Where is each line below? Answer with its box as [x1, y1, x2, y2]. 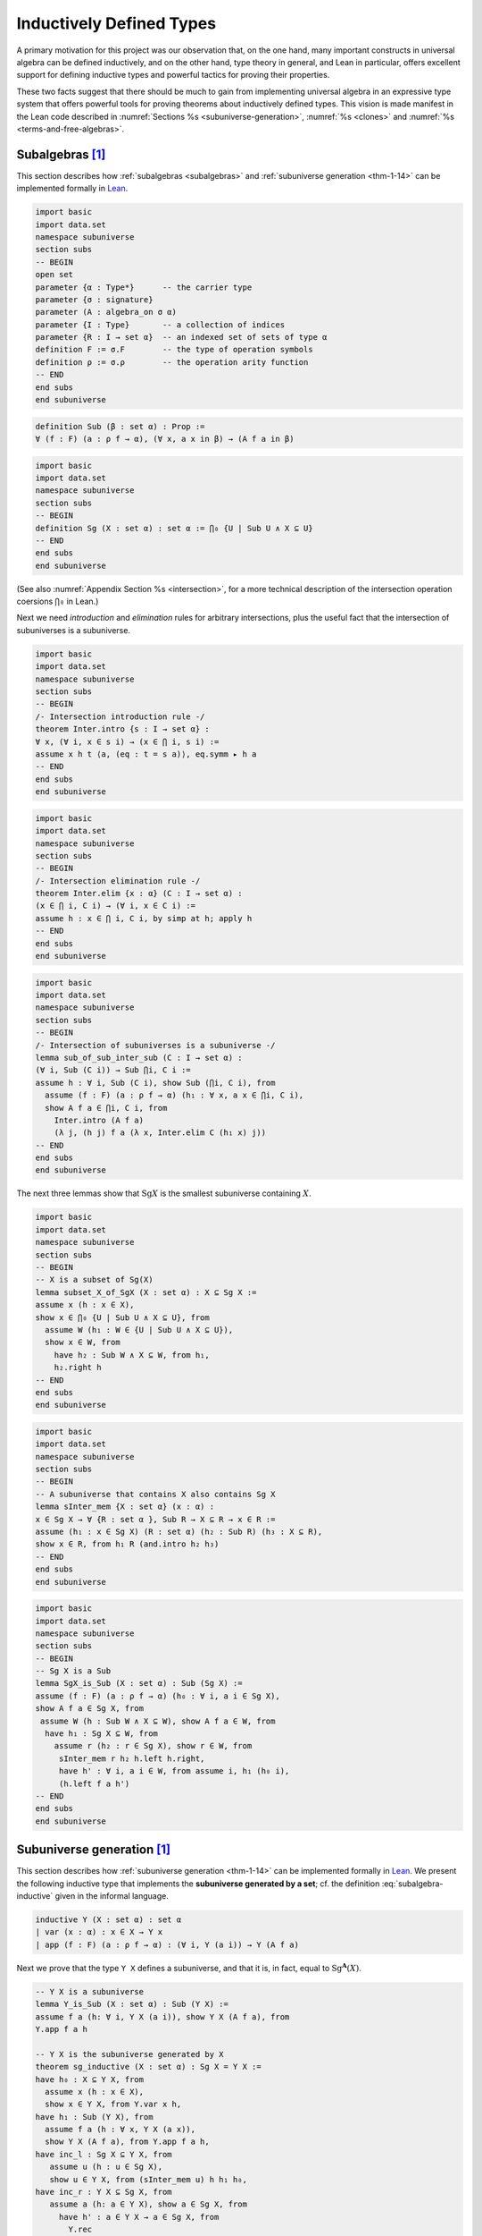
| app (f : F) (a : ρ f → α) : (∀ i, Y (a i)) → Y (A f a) [35, 1939, 299, 1950]
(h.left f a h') [58, 1778, 130, 1789]
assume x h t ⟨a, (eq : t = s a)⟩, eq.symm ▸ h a [35, 749, 257, 759]
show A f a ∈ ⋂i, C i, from [45, 1103, 168, 1113]
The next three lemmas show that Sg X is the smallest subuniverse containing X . [16, 1188, 312, 1198]
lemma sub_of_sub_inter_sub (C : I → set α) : [35, 1052, 243, 1063]
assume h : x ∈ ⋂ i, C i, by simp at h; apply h [35, 913, 253, 923]
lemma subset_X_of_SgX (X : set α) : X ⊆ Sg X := [35, 1287, 257, 1297]
